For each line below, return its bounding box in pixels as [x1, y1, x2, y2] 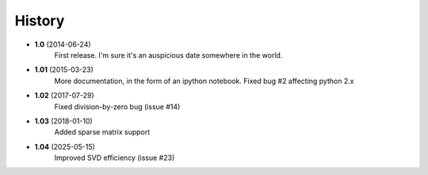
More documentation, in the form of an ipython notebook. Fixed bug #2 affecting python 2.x [54, 76, 354, 86]
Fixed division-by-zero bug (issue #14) [54, 101, 181, 111]
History [14, 12, 65, 29]
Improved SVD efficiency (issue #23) [54, 153, 175, 162]
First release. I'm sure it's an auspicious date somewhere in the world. [54, 50, 283, 59]
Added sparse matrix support [54, 127, 151, 137]
